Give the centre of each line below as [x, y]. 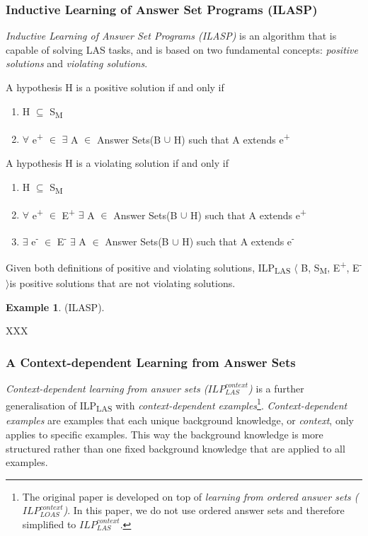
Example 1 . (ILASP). [55, 307]
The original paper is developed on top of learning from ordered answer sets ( [190, 496]
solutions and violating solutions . [77, 63]
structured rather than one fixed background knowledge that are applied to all [176, 448]
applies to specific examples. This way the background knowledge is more [165, 434]
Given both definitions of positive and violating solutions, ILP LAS [148, 268]
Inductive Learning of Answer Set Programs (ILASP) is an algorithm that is [171, 36]
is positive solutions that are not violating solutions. [122, 282]
